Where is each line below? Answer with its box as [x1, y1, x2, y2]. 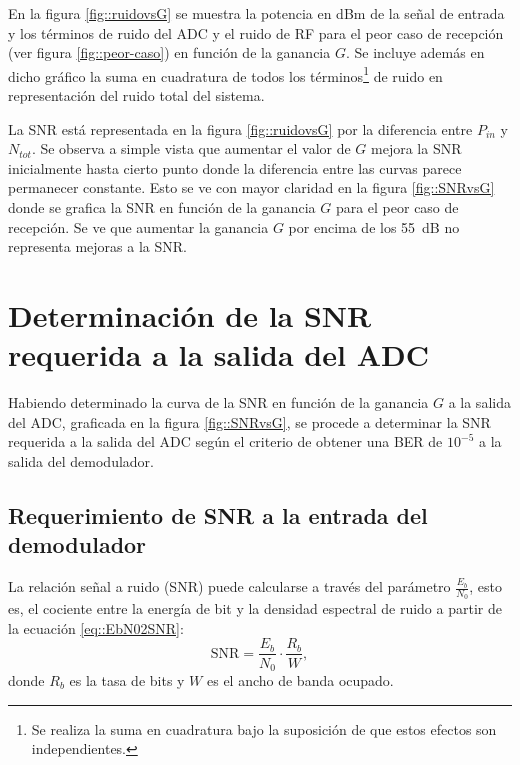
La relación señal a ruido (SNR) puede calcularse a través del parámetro [8, 576, 451, 597]
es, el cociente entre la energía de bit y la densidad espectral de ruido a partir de [8, 598, 502, 619]
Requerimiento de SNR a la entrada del [8, 499, 428, 530]
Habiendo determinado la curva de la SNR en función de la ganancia [8, 392, 429, 413]
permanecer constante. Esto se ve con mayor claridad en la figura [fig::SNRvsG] [8, 177, 495, 198]
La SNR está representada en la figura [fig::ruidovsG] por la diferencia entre [8, 118, 473, 139]
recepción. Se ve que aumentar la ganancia [8, 216, 269, 237]
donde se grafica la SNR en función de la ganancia [8, 197, 316, 217]
